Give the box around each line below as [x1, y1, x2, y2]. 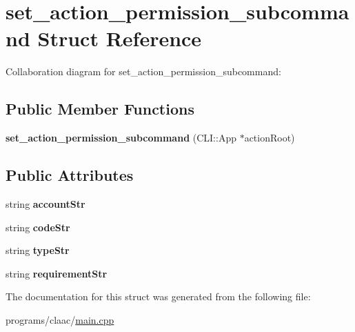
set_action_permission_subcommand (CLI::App [6, 130, 236, 145]
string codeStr [6, 219, 70, 234]
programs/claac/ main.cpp [6, 312, 114, 326]
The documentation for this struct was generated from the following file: [6, 289, 311, 304]
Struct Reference [37, 24, 202, 52]
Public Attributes [6, 164, 134, 186]
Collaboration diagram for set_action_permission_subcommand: [6, 64, 281, 79]
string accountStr [6, 196, 85, 211]
